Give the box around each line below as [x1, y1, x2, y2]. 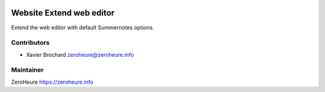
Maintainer [11, 66, 44, 74]
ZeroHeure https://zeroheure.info [11, 78, 93, 85]
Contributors [11, 39, 50, 47]
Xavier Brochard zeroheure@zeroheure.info [26, 51, 134, 58]
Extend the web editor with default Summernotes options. [11, 24, 155, 31]
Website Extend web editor [11, 8, 115, 18]
